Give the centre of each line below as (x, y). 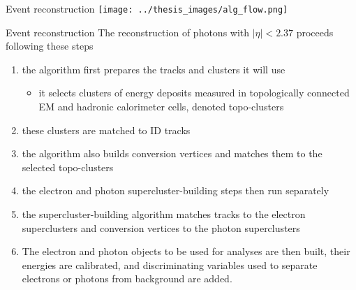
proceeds (315, 32)
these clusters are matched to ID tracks (106, 130)
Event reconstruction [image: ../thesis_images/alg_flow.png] (147, 8)
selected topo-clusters (68, 167)
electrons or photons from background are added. (127, 278)
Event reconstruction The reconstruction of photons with (128, 32)
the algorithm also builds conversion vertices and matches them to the (172, 153)
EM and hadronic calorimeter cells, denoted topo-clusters (161, 107)
